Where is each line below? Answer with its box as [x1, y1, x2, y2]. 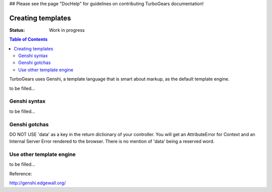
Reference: [9, 170, 32, 176]
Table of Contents [9, 36, 48, 42]
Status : [9, 27, 25, 33]
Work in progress [49, 27, 85, 33]
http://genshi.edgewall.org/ [9, 180, 66, 186]
